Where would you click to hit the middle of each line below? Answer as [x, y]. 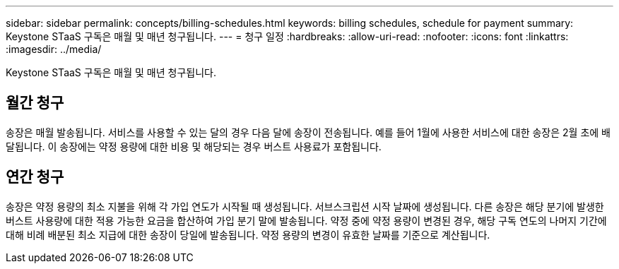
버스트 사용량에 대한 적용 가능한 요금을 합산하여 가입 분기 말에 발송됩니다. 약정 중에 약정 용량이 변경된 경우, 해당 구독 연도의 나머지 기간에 [306, 220]
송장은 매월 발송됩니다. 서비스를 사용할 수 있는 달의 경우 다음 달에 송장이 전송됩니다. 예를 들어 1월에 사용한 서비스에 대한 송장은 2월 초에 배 [308, 132]
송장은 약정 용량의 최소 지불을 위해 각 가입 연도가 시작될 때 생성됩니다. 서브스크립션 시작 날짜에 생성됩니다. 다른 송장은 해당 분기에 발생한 [305, 206]
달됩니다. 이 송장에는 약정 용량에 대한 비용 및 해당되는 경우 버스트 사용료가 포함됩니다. [194, 146]
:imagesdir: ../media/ [54, 49]
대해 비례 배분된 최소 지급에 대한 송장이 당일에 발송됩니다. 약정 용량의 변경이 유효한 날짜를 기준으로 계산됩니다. [248, 234]
